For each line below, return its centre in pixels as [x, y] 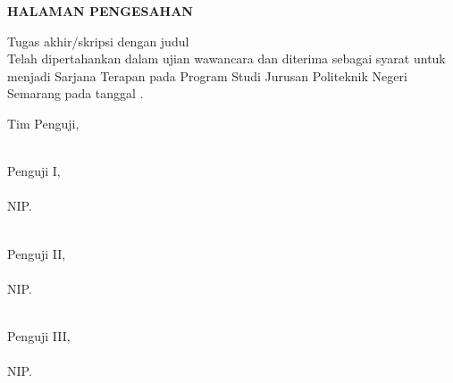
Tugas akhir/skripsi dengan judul [98, 41]
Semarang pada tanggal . [75, 93]
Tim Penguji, [43, 123]
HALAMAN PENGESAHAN [100, 11]
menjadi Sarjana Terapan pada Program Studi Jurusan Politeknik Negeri [207, 75]
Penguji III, [39, 335]
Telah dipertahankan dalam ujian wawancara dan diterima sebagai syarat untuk [226, 58]
